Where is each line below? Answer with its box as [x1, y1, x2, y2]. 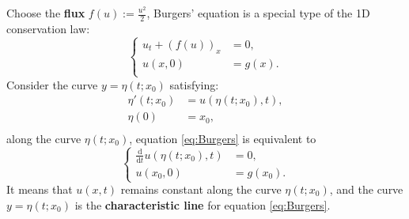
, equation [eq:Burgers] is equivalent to [129, 130, 316, 146]
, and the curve [329, 181, 403, 198]
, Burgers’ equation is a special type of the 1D [146, 5, 370, 21]
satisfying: [169, 76, 219, 93]
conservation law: [6, 20, 90, 36]
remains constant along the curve [120, 181, 282, 198]
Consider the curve [6, 76, 98, 93]
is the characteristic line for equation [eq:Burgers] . [74, 196, 331, 213]
